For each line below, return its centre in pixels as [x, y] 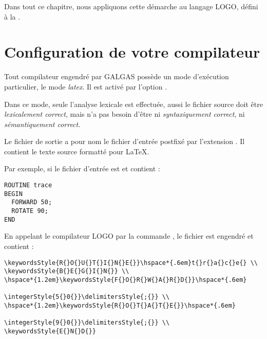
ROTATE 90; [30, 211]
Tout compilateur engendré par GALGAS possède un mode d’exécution [117, 76]
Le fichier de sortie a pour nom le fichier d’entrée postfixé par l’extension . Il [125, 141]
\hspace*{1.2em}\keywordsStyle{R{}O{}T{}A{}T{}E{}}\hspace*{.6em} [120, 305]
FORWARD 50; [32, 202]
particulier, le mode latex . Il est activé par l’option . [86, 86]
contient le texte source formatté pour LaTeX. [77, 151]
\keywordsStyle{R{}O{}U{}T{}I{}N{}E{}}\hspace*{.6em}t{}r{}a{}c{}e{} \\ [131, 263]
